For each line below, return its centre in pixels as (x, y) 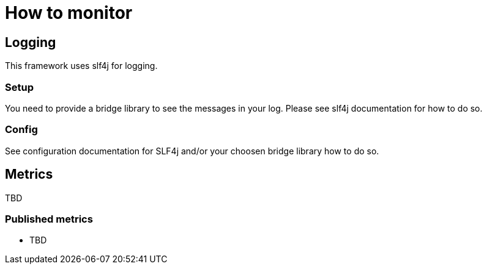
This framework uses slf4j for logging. (81, 66)
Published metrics (49, 219)
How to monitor (69, 13)
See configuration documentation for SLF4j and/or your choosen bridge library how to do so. (192, 151)
